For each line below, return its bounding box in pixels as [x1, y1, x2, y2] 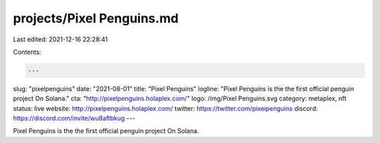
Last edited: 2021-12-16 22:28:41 [13, 35, 108, 43]
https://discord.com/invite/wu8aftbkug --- [13, 114, 135, 123]
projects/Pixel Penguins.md [13, 11, 179, 26]
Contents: [13, 48, 42, 56]
